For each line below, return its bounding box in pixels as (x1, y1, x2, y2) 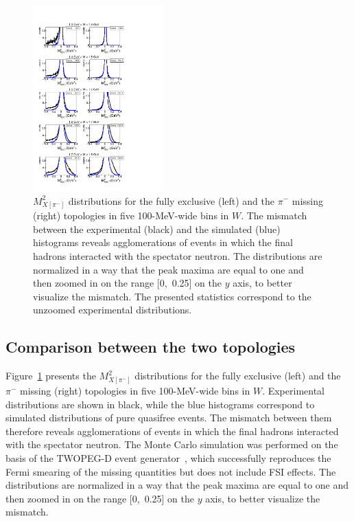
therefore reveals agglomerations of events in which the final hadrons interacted (5, 423, 339, 438)
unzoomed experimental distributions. (33, 302, 192, 317)
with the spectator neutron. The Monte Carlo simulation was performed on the (5, 437, 338, 452)
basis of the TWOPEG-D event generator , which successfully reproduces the (5, 450, 331, 465)
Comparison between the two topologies (5, 336, 296, 357)
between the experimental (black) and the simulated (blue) (33, 221, 281, 236)
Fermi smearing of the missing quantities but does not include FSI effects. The (5, 464, 336, 478)
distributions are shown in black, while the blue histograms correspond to (5, 397, 315, 411)
